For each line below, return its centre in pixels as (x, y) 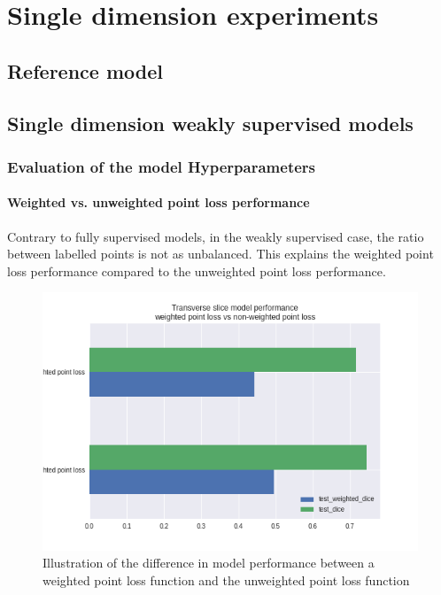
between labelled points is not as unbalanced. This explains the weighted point (220, 254)
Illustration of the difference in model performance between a (209, 563)
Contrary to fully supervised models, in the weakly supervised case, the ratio (216, 236)
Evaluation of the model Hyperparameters (162, 166)
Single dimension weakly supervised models (210, 123)
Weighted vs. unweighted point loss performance (159, 202)
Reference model (85, 70)
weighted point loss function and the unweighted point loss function (226, 580)
